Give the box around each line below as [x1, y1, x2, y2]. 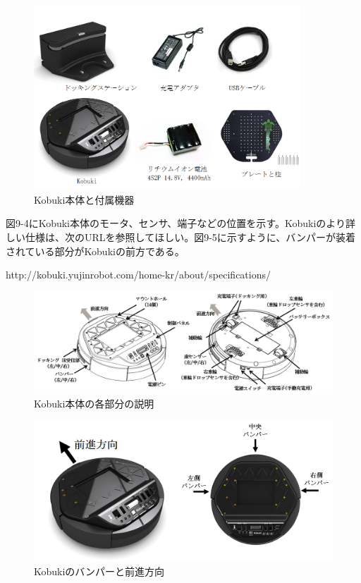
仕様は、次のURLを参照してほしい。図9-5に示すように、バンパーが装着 [25, 230, 356, 245]
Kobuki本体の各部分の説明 [34, 396, 154, 411]
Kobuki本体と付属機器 [34, 192, 135, 207]
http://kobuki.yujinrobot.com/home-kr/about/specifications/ [6, 267, 271, 282]
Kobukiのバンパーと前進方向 [34, 564, 165, 579]
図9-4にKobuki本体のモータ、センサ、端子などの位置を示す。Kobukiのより [6, 216, 346, 231]
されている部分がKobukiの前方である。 [6, 243, 185, 258]
